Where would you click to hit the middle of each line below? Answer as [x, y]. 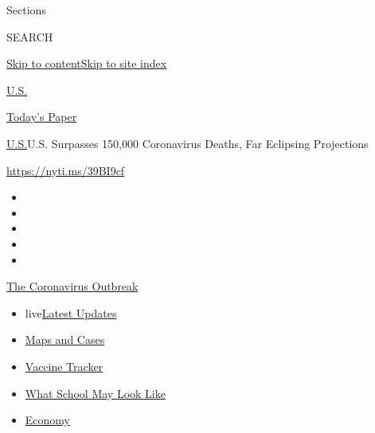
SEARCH [30, 36]
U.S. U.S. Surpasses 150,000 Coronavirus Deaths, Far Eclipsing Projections [187, 143]
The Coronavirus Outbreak [72, 286]
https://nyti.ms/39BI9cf [66, 170]
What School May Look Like [95, 393]
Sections [26, 10]
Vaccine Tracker [64, 366]
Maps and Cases [65, 339]
